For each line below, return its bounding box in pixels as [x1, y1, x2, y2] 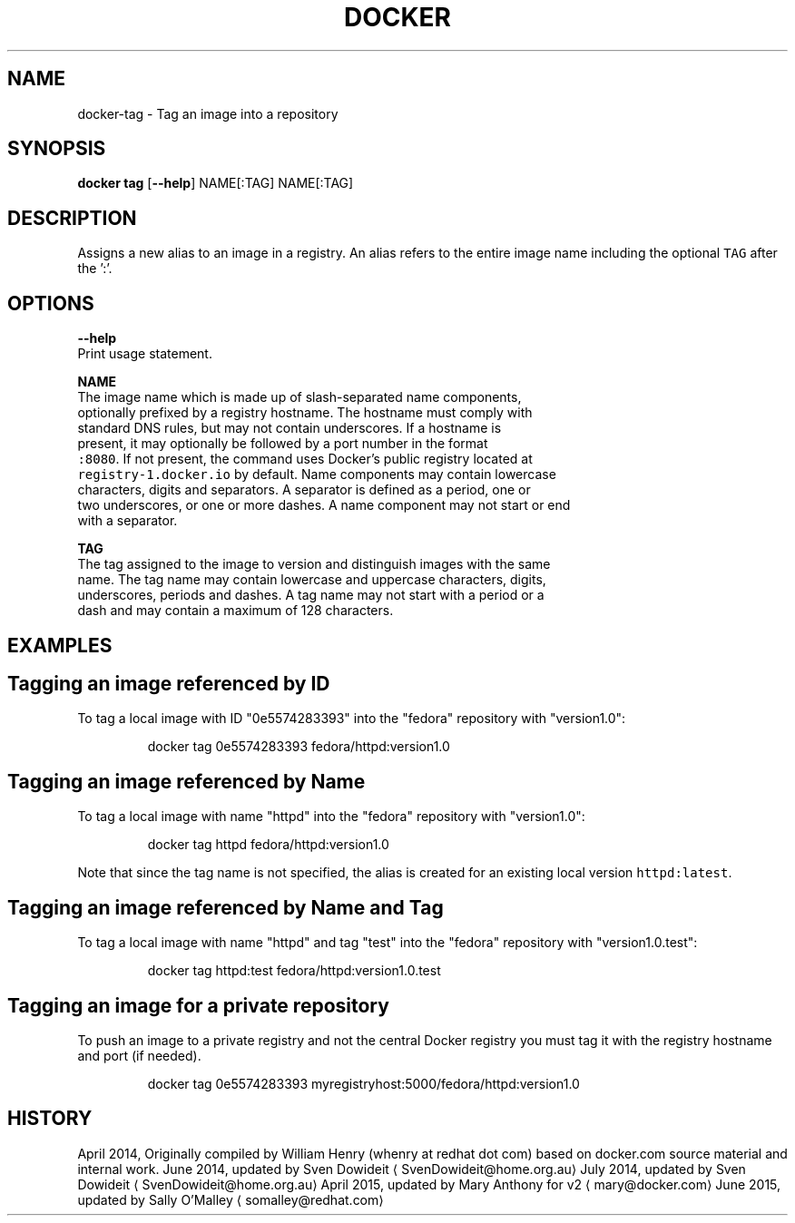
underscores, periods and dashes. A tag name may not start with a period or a [77, 587, 545, 603]
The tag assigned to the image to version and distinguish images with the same [77, 556, 551, 572]
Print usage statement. [77, 346, 212, 362]
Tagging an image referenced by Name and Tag [7, 895, 444, 919]
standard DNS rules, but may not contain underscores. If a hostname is [77, 420, 502, 436]
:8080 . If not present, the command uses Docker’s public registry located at [77, 451, 533, 467]
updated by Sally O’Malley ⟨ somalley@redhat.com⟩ [77, 1191, 384, 1208]
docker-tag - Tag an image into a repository [77, 105, 339, 122]
